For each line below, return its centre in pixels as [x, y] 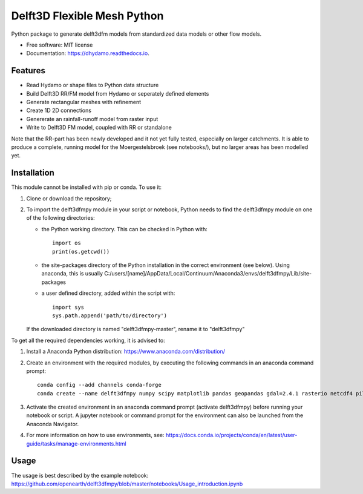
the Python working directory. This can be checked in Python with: [125, 229]
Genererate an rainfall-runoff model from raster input [92, 119]
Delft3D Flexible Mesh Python [87, 16]
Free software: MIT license [60, 45]
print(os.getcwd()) [81, 252]
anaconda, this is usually [72, 274]
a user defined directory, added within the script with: [108, 293]
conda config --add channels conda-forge [99, 385]
